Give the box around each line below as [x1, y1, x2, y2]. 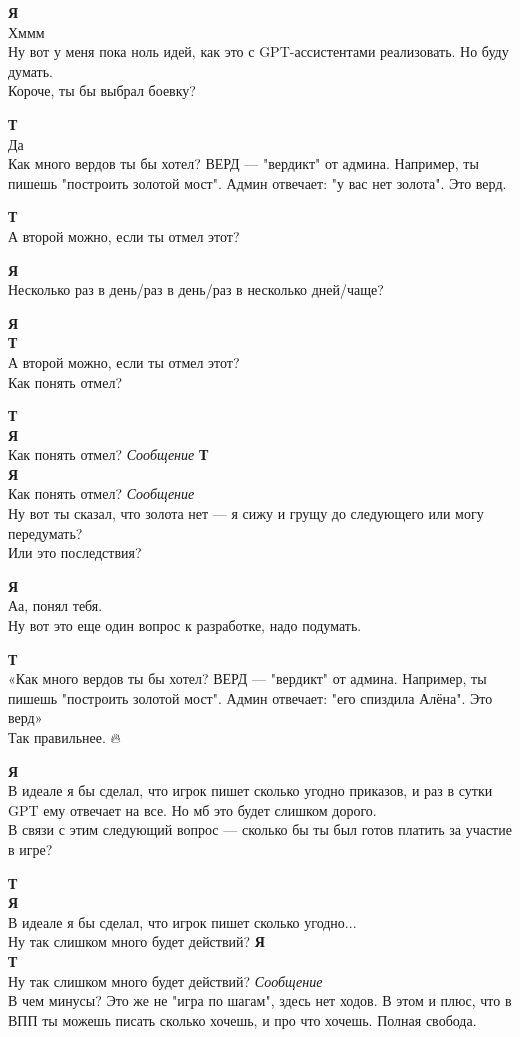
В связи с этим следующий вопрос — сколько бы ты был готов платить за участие [8, 819, 512, 840]
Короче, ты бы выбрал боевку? [8, 80, 196, 101]
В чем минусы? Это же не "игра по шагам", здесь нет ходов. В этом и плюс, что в [8, 990, 512, 1011]
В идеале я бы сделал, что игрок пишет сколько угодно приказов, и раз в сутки [8, 780, 493, 801]
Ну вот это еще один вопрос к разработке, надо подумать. [8, 615, 362, 636]
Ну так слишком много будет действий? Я [8, 931, 265, 952]
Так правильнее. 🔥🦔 [8, 727, 125, 747]
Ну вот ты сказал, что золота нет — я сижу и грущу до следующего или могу [8, 503, 484, 524]
